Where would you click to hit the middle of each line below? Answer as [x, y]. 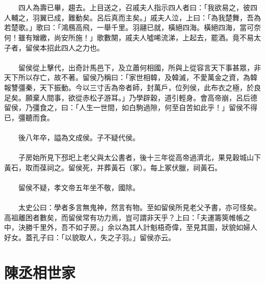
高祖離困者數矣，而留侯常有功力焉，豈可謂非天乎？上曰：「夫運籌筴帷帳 [124, 217]
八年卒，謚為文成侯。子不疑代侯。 [82, 137]
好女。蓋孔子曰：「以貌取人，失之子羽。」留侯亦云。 [90, 237]
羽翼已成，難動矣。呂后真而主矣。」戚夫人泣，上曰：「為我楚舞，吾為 [147, 17]
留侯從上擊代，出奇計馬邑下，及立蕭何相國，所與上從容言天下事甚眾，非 [139, 67]
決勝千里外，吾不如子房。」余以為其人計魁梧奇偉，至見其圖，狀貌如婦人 [138, 227]
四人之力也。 [82, 47]
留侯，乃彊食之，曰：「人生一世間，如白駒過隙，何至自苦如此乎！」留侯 [124, 107]
